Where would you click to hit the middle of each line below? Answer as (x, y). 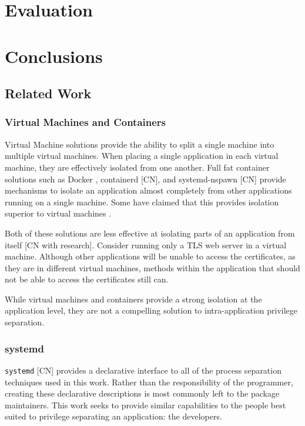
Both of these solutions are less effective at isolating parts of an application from (150, 233)
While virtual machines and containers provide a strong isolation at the (133, 299)
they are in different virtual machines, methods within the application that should (152, 267)
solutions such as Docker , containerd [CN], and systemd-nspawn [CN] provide (145, 179)
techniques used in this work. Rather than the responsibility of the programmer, (149, 382)
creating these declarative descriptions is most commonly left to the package (142, 393)
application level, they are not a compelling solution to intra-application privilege (151, 310)
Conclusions (54, 56)
